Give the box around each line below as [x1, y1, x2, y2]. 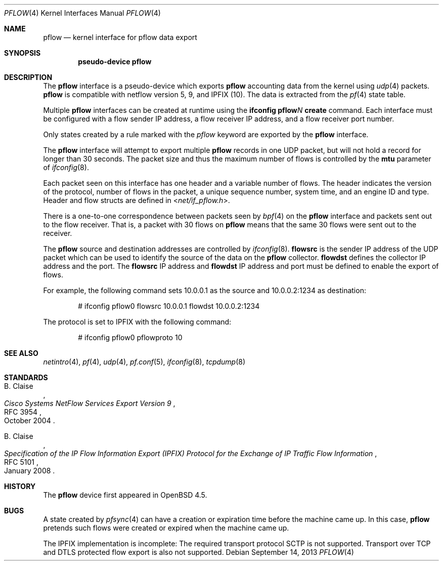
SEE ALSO [4, 349, 38, 357]
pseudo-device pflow [78, 57, 152, 66]
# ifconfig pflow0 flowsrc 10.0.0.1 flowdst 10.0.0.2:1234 [78, 302, 260, 310]
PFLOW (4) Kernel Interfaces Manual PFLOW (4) [4, 9, 161, 17]
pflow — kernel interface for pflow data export [43, 33, 197, 42]
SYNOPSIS [4, 49, 41, 57]
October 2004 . [4, 416, 55, 425]
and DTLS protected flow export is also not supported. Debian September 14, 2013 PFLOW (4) [43, 548, 354, 556]
